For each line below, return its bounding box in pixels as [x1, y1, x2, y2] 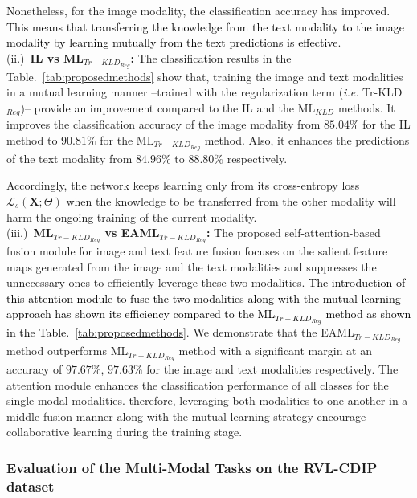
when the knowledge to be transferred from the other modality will [66, 192, 396, 209]
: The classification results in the [130, 49, 292, 66]
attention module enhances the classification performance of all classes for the [6, 376, 389, 393]
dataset [6, 476, 55, 496]
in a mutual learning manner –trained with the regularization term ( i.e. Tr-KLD [6, 84, 403, 100]
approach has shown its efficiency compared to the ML [6, 305, 276, 322]
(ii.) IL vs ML [6, 49, 84, 66]
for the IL [362, 116, 411, 133]
